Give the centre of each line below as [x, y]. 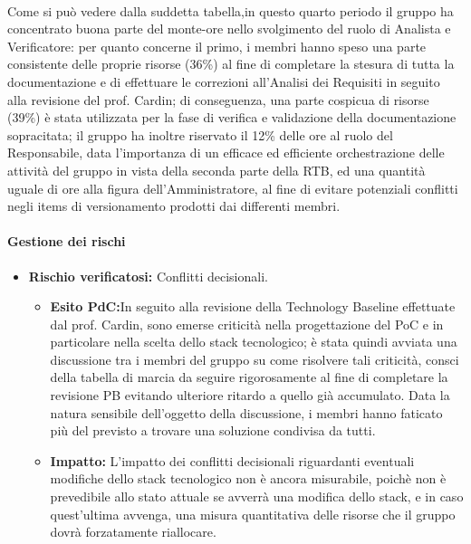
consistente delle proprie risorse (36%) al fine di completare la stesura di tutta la [231, 64]
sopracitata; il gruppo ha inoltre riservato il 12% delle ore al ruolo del [200, 134]
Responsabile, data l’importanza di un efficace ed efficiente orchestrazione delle [226, 153]
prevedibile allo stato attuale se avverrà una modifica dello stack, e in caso [257, 496]
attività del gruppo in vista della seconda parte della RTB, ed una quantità [216, 170]
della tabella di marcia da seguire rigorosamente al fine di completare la [249, 377]
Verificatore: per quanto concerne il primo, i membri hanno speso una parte [217, 46]
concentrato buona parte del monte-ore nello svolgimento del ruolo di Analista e [229, 29]
